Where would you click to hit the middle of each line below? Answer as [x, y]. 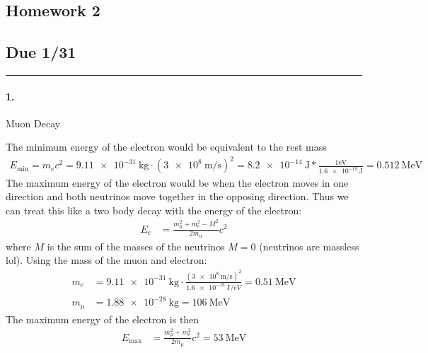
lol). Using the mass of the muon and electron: [106, 260]
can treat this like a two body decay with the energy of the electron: [154, 210]
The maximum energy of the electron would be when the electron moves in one [177, 182]
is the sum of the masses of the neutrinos [136, 246]
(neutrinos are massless [309, 246]
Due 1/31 [41, 52]
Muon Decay [33, 123]
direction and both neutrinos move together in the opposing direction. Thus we [177, 196]
